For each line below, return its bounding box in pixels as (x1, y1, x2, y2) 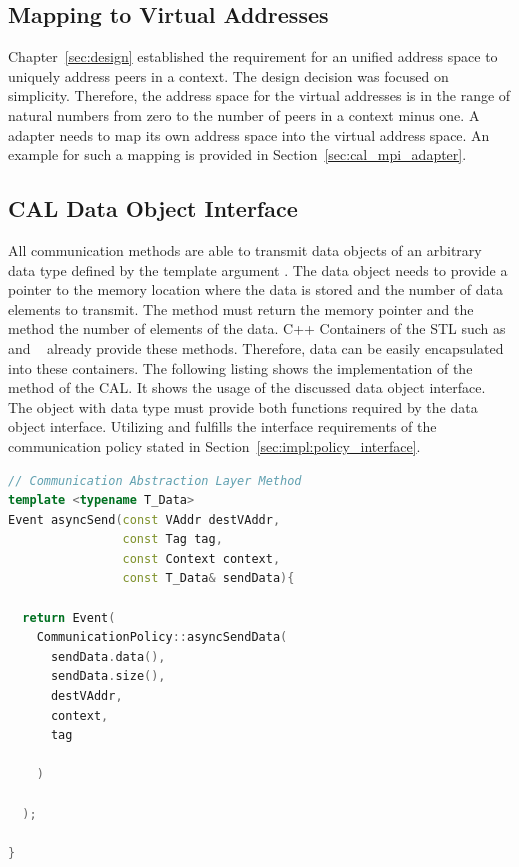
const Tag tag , (122, 532, 223, 547)
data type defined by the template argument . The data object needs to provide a (8, 259, 508, 280)
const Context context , (122, 551, 281, 566)
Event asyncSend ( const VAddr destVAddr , (8, 512, 281, 527)
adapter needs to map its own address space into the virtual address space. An (8, 124, 490, 145)
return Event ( (22, 610, 116, 625)
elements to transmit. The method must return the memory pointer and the (8, 298, 474, 319)
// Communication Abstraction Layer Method (8, 473, 302, 488)
